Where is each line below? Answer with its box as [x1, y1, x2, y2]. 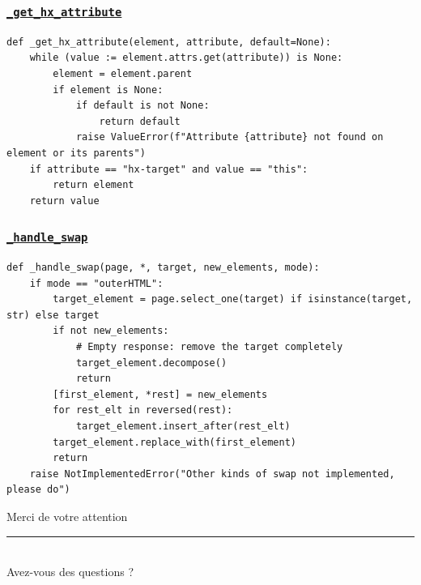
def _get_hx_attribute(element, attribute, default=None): [6, 36, 331, 48]
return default [99, 115, 181, 127]
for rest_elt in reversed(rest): [53, 404, 233, 416]
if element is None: [53, 83, 164, 96]
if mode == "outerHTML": [29, 277, 164, 289]
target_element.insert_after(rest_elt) [75, 421, 291, 433]
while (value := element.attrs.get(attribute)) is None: [29, 52, 343, 64]
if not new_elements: [53, 325, 169, 337]
